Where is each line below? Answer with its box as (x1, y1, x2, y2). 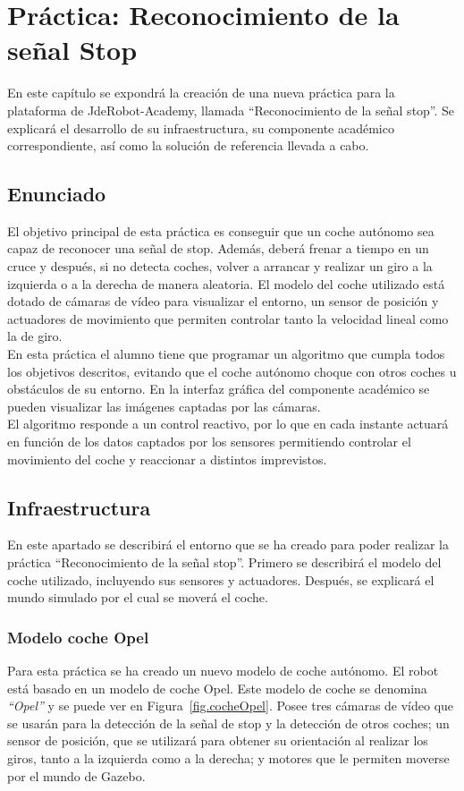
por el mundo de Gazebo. (7, 766, 146, 785)
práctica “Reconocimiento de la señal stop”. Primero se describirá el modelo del (7, 553, 442, 571)
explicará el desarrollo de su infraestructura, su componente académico (7, 118, 394, 137)
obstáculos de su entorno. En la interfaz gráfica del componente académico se (7, 379, 430, 398)
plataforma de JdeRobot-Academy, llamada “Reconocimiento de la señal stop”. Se (7, 100, 455, 119)
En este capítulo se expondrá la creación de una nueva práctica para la (7, 83, 395, 102)
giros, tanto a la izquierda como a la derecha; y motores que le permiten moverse (7, 748, 450, 767)
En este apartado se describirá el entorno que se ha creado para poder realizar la (7, 535, 449, 554)
